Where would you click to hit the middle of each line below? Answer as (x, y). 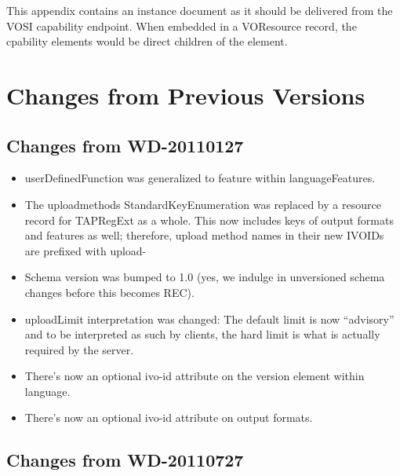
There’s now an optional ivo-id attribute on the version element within (195, 376)
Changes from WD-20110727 (125, 460)
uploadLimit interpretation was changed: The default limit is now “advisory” (209, 319)
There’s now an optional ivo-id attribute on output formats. (169, 417)
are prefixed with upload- (85, 250)
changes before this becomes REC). (109, 292)
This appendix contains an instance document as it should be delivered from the (200, 10)
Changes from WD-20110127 (125, 145)
